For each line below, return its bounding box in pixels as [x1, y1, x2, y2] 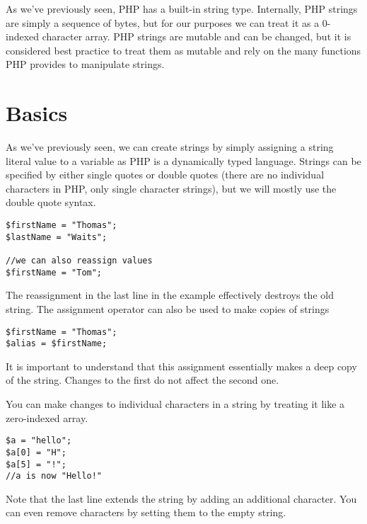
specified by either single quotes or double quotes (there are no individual [6, 167, 325, 182]
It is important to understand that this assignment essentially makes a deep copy [6, 358, 357, 373]
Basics [6, 98, 68, 127]
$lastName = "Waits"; [6, 232, 107, 242]
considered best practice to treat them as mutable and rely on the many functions [6, 42, 361, 57]
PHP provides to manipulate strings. [6, 57, 165, 72]
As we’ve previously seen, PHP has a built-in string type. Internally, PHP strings [6, 1, 358, 16]
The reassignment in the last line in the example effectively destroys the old [6, 287, 334, 302]
